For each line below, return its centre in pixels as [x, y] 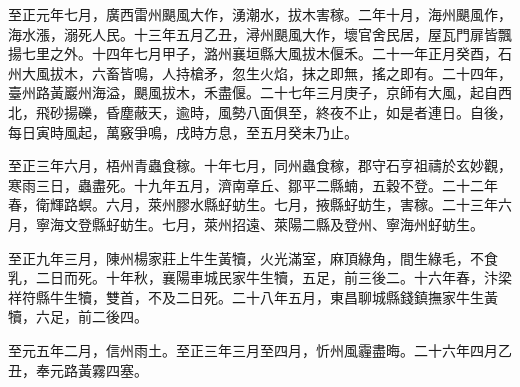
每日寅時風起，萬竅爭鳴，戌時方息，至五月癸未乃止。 [183, 131]
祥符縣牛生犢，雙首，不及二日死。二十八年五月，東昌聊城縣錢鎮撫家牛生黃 [253, 296]
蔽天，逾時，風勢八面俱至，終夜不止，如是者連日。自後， [322, 111]
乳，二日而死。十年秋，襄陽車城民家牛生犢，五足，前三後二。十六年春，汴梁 [260, 277]
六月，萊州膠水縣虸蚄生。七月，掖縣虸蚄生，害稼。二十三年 [301, 204]
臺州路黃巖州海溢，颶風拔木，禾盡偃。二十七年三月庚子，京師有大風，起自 [253, 92]
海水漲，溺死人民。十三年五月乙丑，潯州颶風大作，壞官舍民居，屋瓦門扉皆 [253, 33]
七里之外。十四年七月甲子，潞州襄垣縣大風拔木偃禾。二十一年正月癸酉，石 [266, 53]
